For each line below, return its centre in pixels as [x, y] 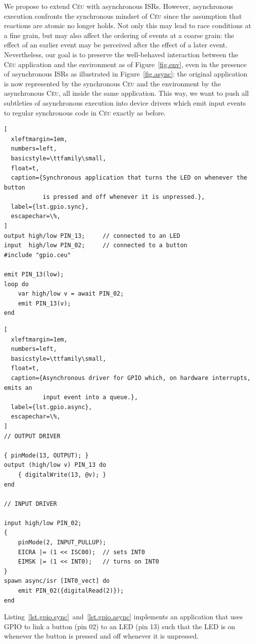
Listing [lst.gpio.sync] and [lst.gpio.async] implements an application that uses [124, 617]
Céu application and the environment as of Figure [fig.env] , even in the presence [125, 64]
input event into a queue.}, [90, 398]
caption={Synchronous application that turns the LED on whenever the [129, 178]
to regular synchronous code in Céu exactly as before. [85, 112]
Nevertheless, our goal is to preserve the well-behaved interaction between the [121, 54]
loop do [16, 284]
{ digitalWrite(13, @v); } [62, 474]
